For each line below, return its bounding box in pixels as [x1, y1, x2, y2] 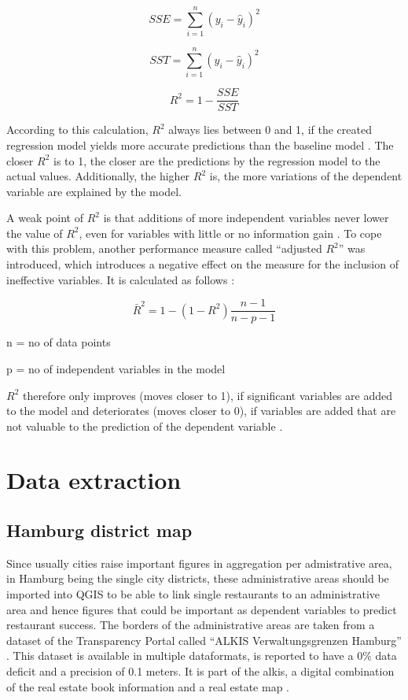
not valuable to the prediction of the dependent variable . [6, 417, 283, 434]
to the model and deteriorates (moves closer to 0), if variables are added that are [6, 402, 396, 419]
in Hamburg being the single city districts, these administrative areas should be [6, 570, 389, 587]
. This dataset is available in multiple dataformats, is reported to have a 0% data [6, 647, 397, 664]
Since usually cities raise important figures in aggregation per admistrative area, [6, 554, 392, 571]
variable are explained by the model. [6, 183, 182, 199]
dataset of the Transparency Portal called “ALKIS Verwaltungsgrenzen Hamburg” [6, 631, 402, 648]
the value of [6, 224, 63, 241]
